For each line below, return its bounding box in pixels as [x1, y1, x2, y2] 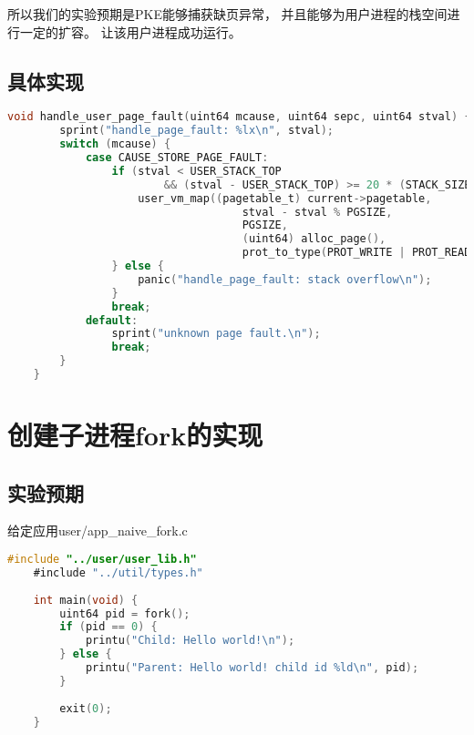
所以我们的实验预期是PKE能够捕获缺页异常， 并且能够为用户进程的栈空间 [7, 5, 448, 23]
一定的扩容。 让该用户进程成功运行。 [19, 22, 242, 41]
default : [85, 313, 139, 327]
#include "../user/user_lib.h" [7, 553, 197, 567]
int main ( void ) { [33, 593, 139, 607]
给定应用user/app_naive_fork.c [7, 521, 188, 540]
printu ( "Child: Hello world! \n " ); [85, 634, 295, 648]
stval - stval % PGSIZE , [242, 205, 393, 219]
